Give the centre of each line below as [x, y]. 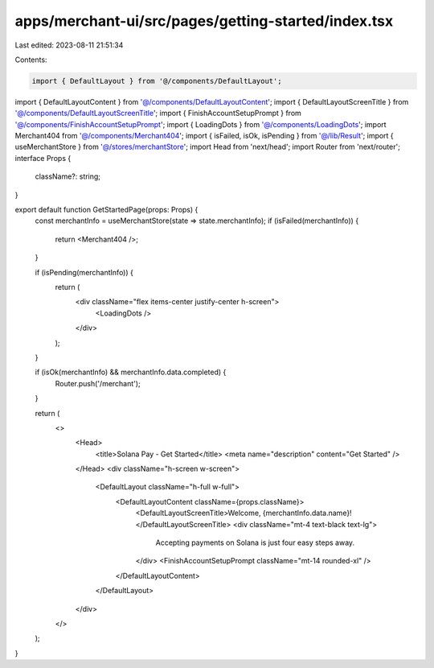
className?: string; [68, 176]
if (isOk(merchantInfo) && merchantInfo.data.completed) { [131, 372]
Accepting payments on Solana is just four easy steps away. [255, 542]
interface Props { [43, 158]
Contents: [31, 60]
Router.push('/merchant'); [98, 383]
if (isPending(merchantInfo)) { [84, 272]
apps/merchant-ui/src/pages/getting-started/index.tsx [204, 21]
